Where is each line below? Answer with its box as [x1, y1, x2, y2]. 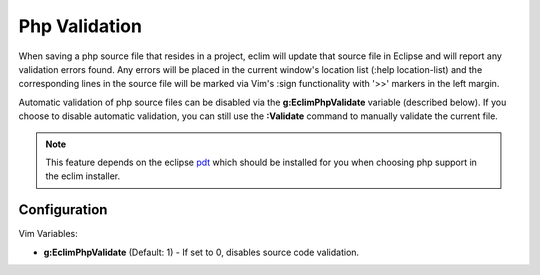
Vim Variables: [18, 228, 79, 240]
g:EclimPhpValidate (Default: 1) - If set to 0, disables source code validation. [43, 246, 360, 258]
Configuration [18, 201, 108, 219]
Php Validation [18, 15, 142, 37]
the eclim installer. [45, 170, 121, 182]
